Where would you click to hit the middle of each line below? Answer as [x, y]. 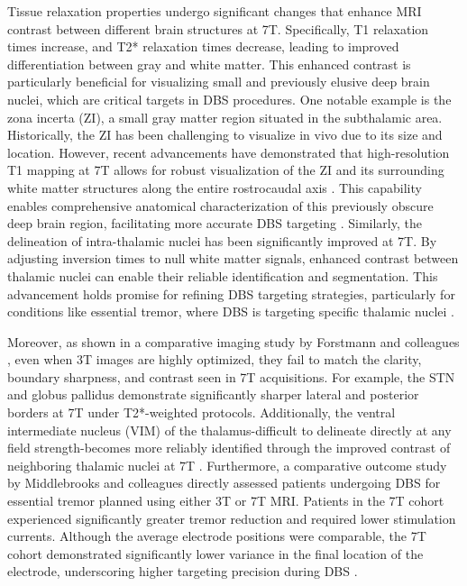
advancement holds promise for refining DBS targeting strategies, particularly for [231, 293]
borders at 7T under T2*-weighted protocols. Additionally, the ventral [201, 412]
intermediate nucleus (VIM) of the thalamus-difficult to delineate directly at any [229, 430]
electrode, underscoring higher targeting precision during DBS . [183, 571]
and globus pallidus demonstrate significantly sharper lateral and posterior [213, 394]
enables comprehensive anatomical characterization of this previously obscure [220, 205]
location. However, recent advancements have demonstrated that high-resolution [229, 152]
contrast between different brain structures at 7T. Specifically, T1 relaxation [218, 28]
